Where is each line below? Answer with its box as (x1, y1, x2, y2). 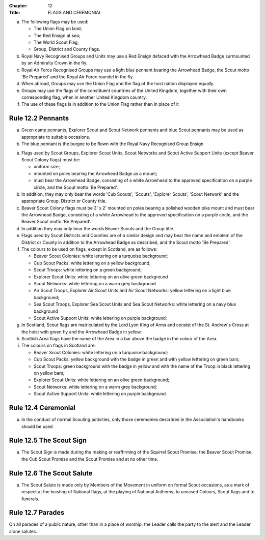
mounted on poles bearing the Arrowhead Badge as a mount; (33, 170, 158, 177)
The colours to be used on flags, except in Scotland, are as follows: (21, 246, 158, 252)
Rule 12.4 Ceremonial (9, 404, 76, 412)
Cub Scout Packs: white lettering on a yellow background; (33, 260, 151, 266)
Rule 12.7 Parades (9, 509, 65, 517)
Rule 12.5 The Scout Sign (9, 436, 87, 445)
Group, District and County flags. (33, 46, 101, 52)
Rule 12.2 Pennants (9, 114, 69, 122)
